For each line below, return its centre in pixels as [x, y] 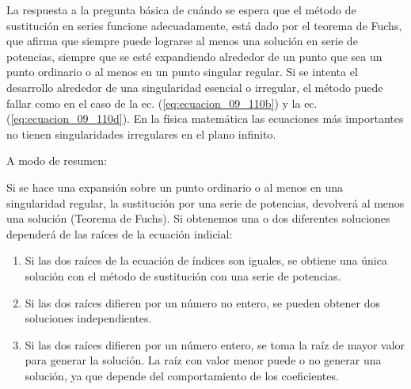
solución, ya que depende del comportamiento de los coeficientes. [182, 375]
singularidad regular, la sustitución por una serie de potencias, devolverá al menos [205, 202]
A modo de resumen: [57, 160]
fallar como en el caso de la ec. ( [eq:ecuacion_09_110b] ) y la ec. [162, 103]
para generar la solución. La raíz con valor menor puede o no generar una [203, 360]
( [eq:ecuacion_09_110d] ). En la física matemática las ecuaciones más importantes [205, 118]
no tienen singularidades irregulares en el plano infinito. [141, 133]
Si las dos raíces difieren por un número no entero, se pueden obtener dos [203, 302]
